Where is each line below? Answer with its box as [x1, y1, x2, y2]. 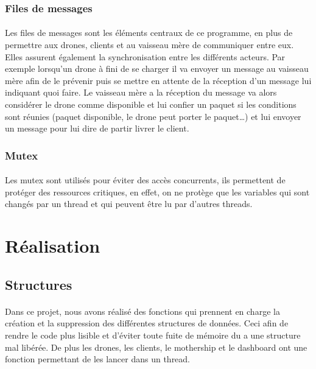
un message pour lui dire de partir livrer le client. [5, 122, 189, 135]
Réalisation [5, 233, 100, 258]
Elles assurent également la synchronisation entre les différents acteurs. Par [5, 50, 286, 63]
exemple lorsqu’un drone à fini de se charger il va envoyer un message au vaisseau [5, 62, 309, 75]
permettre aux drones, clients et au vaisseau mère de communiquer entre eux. [5, 38, 294, 51]
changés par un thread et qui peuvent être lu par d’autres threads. [5, 197, 253, 210]
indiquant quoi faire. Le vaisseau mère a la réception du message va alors [5, 86, 277, 99]
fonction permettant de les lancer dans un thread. [5, 353, 191, 365]
